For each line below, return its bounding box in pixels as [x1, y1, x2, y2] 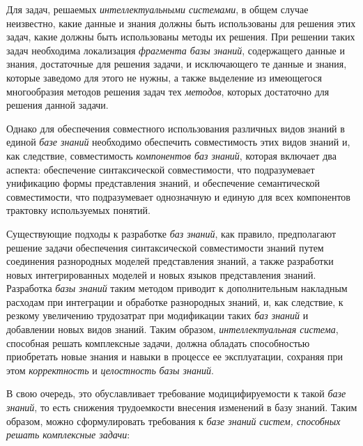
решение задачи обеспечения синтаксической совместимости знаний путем [6, 240, 324, 254]
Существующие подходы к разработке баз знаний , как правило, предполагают [6, 226, 337, 240]
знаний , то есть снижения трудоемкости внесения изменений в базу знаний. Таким [6, 400, 357, 415]
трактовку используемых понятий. [6, 203, 150, 217]
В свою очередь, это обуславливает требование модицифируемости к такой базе [6, 386, 346, 401]
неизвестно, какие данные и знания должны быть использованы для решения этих [6, 15, 356, 30]
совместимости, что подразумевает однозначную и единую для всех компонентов [6, 189, 350, 203]
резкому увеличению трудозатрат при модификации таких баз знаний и [6, 308, 309, 323]
